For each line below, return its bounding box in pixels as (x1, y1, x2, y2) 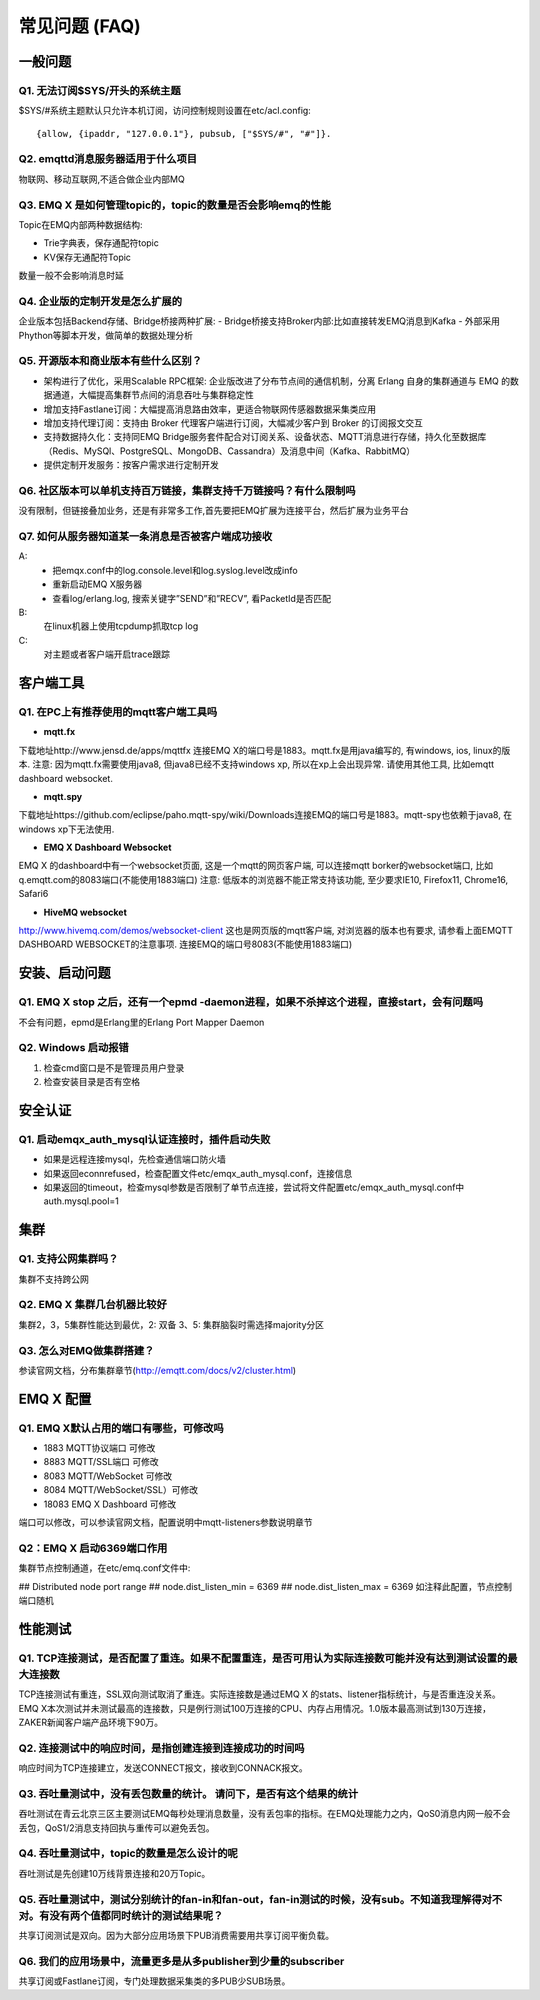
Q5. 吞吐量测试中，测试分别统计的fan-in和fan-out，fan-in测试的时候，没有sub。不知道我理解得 (18, 1892, 482, 1906)
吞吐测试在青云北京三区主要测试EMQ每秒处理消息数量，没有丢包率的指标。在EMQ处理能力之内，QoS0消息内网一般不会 (18, 1808, 511, 1820)
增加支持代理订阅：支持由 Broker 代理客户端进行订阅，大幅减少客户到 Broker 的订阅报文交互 (43, 417, 424, 429)
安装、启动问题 (18, 965, 111, 982)
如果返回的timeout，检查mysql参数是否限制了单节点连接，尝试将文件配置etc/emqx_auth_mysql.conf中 (43, 1181, 465, 1194)
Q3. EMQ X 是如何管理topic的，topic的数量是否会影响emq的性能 (18, 198, 332, 212)
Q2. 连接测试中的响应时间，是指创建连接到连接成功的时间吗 (18, 1741, 305, 1755)
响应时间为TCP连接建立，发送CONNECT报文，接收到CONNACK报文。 (18, 1762, 309, 1774)
